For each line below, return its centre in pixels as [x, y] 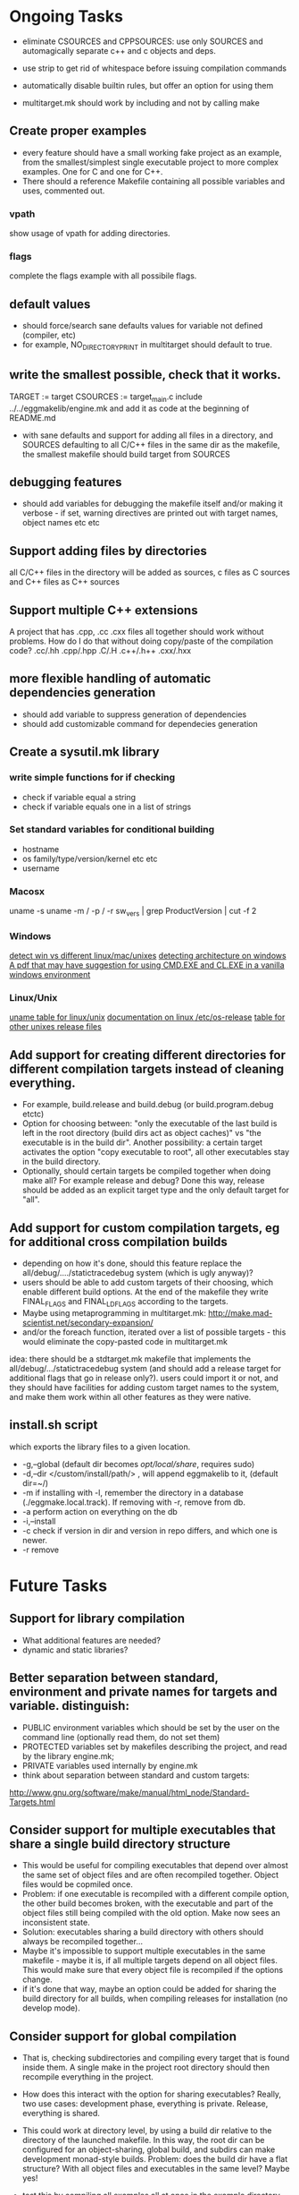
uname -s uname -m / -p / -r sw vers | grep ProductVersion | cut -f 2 [133, 912]
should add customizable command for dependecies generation [140, 723]
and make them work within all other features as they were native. [130, 1396]
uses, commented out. [63, 191]
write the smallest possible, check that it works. [145, 375]
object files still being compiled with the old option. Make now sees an [151, 1913]
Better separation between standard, [114, 1678]
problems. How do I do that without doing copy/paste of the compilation [141, 641]
